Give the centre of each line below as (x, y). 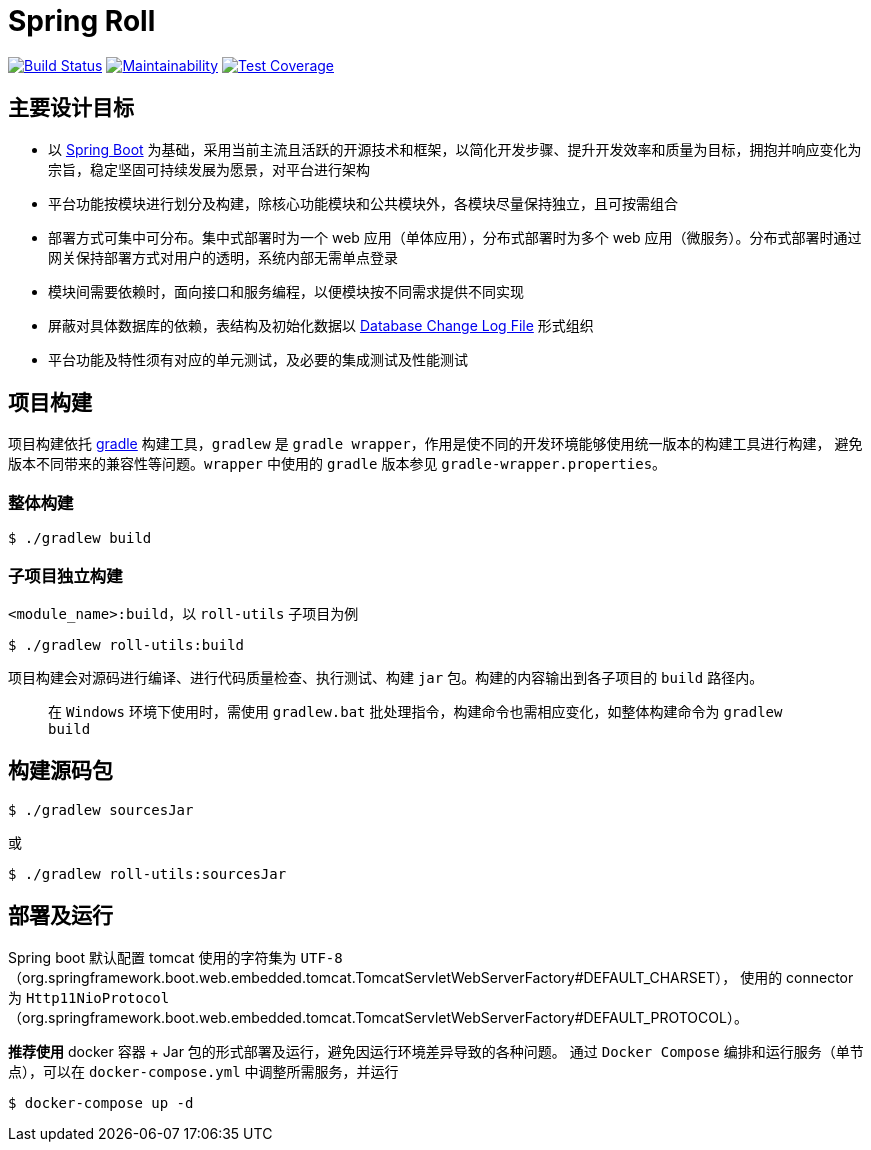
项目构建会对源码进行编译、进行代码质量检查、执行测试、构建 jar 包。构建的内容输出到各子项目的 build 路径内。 (386, 677)
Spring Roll (82, 21)
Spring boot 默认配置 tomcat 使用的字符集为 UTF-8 (175, 957)
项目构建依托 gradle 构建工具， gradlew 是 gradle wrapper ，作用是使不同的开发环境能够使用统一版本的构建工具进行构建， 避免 (435, 444)
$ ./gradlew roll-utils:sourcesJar (147, 873)
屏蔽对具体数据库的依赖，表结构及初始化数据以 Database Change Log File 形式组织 (321, 325)
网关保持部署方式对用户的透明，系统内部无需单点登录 (223, 257)
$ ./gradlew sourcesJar (101, 809)
